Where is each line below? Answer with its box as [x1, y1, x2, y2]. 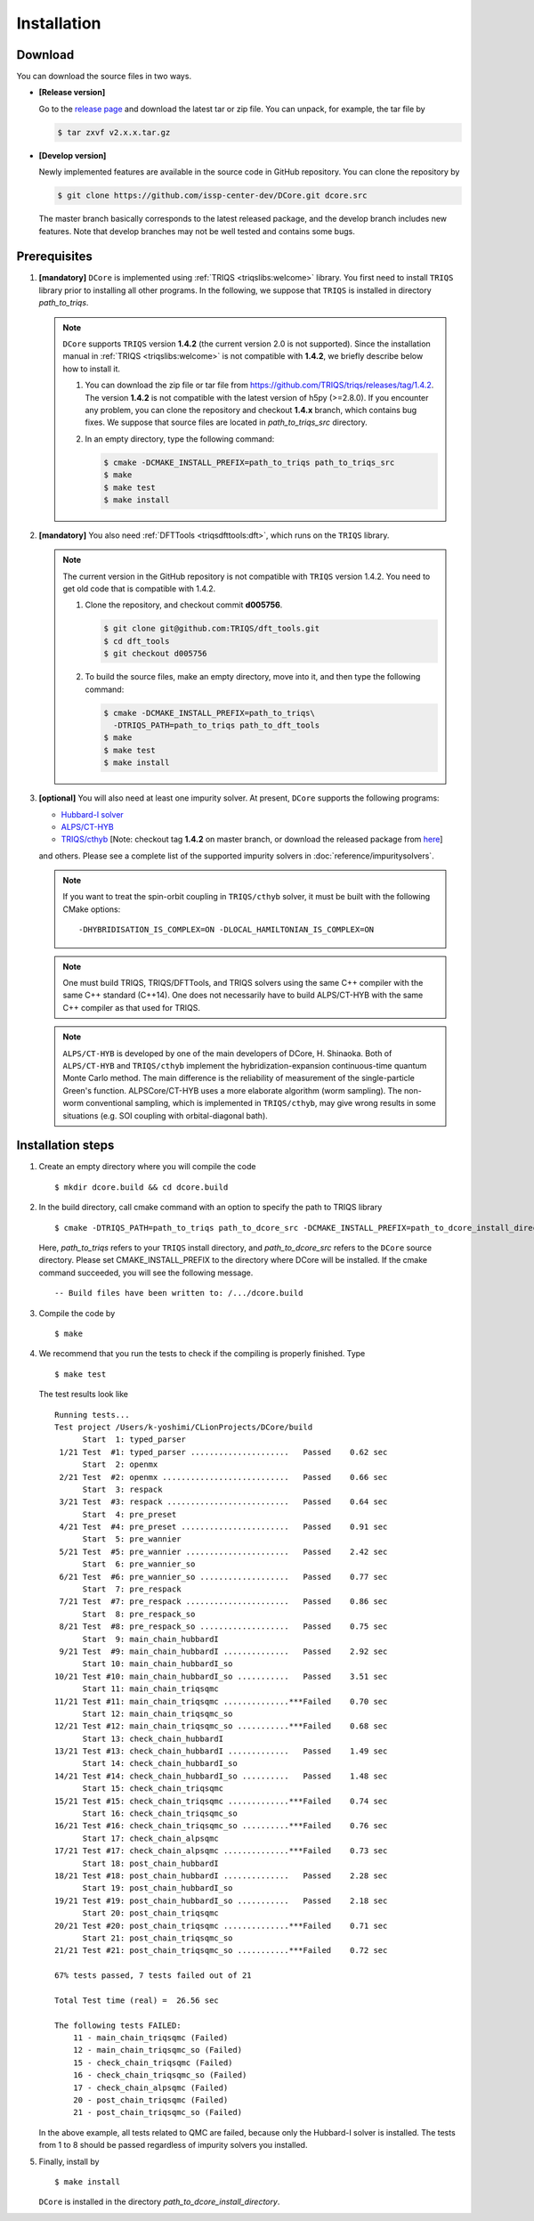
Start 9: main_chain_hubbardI [82, 1634, 220, 1644]
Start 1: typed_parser [82, 1435, 187, 1444]
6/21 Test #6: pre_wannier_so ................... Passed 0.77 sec [59, 1572, 388, 1582]
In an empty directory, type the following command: [85, 433, 275, 444]
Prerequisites [16, 249, 93, 264]
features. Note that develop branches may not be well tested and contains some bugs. [38, 225, 355, 236]
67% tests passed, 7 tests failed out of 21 [54, 1971, 253, 1981]
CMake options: [62, 904, 121, 915]
